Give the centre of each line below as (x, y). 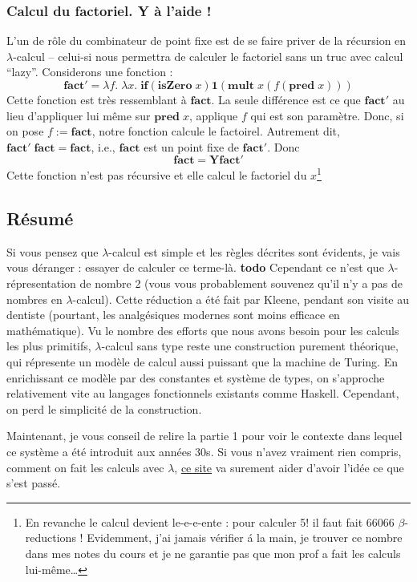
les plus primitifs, (49, 346)
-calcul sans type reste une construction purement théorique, (250, 346)
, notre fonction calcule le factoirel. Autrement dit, (216, 131)
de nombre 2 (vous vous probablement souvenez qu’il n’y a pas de (241, 283)
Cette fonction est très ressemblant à (97, 99)
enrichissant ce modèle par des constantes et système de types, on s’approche (196, 377)
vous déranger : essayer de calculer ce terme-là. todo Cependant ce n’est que (195, 267)
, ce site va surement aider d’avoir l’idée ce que (289, 467)
